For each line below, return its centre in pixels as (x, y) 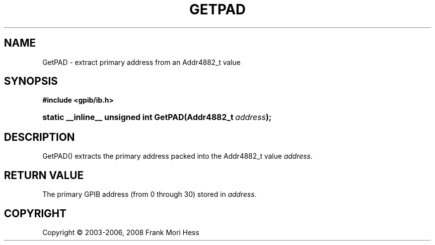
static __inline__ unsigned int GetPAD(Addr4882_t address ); (157, 117)
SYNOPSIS (31, 81)
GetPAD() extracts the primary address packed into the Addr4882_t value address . (178, 156)
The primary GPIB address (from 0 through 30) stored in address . (149, 194)
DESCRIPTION (39, 137)
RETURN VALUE (44, 175)
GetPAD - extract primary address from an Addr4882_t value (142, 62)
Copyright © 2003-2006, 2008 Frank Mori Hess (121, 232)
